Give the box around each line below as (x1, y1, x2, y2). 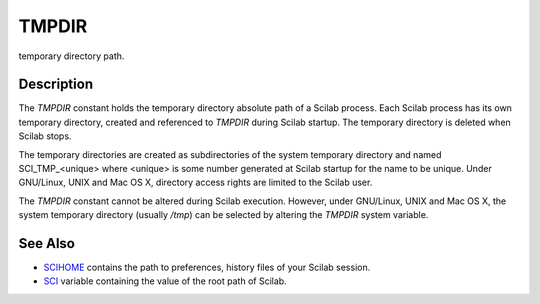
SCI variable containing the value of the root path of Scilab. (43, 275, 287, 287)
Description (18, 76, 94, 93)
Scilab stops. (18, 130, 72, 142)
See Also (18, 235, 75, 252)
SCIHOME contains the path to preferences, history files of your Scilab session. (43, 261, 371, 274)
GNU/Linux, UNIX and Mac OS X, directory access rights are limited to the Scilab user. (18, 176, 373, 189)
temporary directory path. (18, 50, 125, 62)
